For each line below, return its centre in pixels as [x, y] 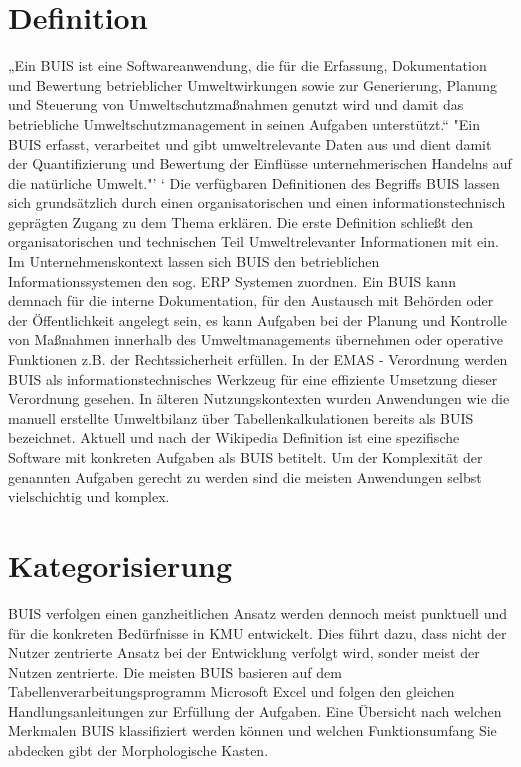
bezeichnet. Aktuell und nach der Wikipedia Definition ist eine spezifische [234, 437]
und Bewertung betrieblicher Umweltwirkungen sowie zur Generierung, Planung [252, 84]
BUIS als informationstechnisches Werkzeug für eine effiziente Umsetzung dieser [253, 378]
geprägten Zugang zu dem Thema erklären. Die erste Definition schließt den [241, 221]
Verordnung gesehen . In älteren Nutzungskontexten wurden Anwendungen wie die [259, 398]
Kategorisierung [120, 564]
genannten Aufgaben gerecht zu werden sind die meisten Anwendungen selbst [245, 476]
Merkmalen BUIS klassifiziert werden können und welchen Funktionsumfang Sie [252, 730]
